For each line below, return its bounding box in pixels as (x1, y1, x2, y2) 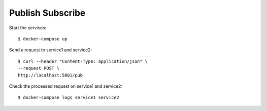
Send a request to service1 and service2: (9, 47, 92, 53)
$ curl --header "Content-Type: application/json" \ (18, 58, 148, 64)
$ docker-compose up (18, 36, 67, 41)
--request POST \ (18, 66, 60, 71)
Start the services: (9, 25, 47, 31)
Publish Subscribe (9, 7, 86, 18)
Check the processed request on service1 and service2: (9, 83, 123, 89)
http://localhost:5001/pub (18, 72, 83, 78)
